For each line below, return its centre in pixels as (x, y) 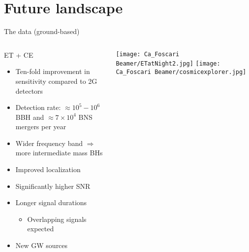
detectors (29, 90)
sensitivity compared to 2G (56, 81)
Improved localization (48, 169)
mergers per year (41, 126)
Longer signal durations (51, 202)
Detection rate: (38, 107)
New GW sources (42, 245)
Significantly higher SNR (53, 186)
